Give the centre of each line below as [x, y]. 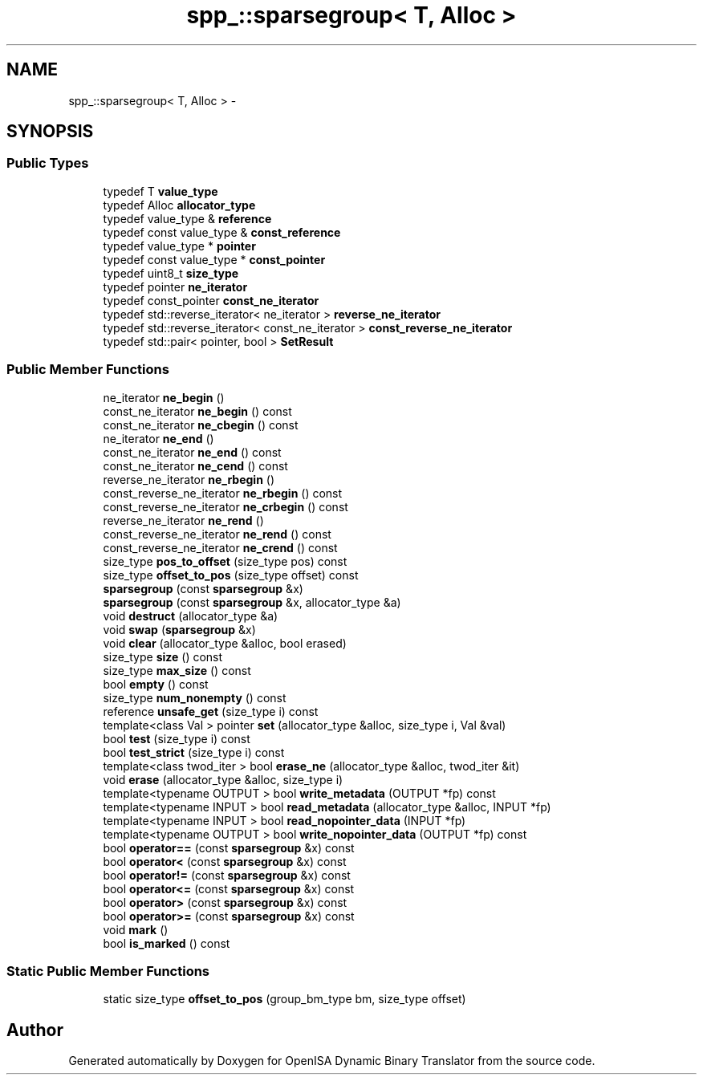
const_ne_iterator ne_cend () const [195, 465]
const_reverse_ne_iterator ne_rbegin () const [223, 493]
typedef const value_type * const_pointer [214, 259]
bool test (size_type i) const [177, 738]
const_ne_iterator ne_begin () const [197, 411]
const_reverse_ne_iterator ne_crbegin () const [226, 506]
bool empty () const [156, 684]
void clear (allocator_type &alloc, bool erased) [225, 643]
